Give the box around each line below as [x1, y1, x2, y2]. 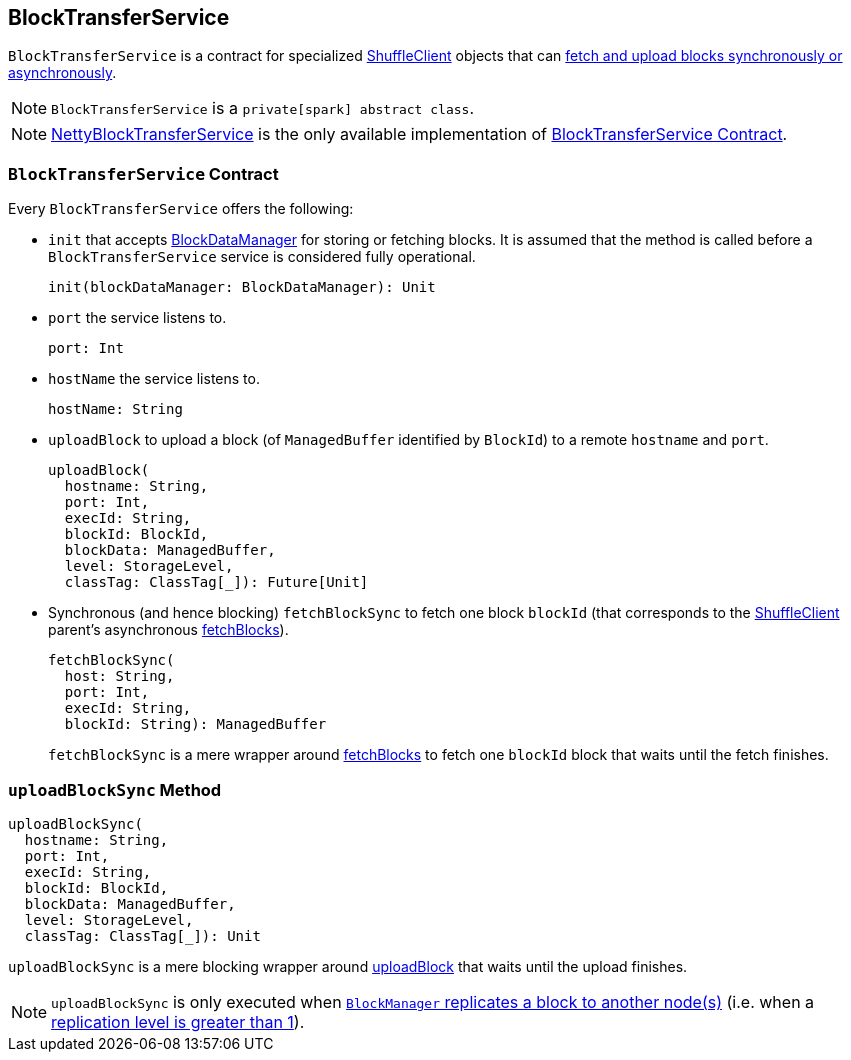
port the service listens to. [48, 309, 227, 327]
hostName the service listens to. [48, 370, 260, 388]
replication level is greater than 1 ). [51, 1011, 305, 1032]
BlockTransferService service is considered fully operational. [48, 248, 476, 266]
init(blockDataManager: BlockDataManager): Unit [48, 279, 436, 296]
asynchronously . [8, 64, 117, 82]
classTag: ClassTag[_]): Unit [24, 927, 261, 944]
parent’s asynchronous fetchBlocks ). [48, 621, 289, 639]
